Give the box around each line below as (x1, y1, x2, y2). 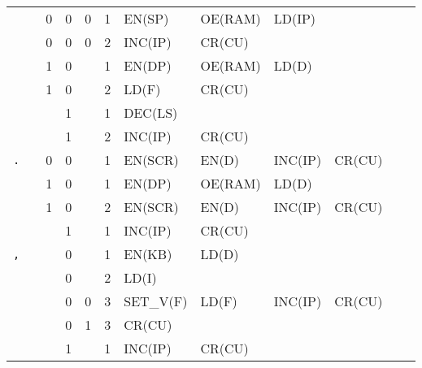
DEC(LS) (124, 103, 178, 122)
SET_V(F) (124, 292, 188, 310)
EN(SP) (124, 9, 169, 28)
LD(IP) (273, 9, 316, 28)
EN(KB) (124, 245, 172, 263)
